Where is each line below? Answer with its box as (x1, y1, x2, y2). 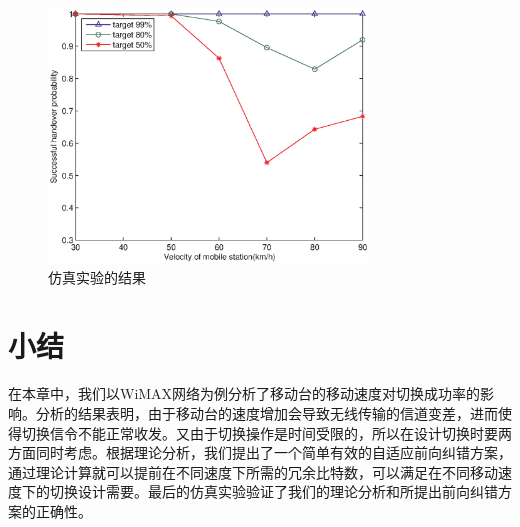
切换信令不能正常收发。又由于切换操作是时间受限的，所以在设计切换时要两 (21, 422, 512, 443)
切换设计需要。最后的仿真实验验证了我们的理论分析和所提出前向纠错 (49, 481, 498, 502)
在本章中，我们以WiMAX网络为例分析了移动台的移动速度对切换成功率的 (8, 383, 481, 404)
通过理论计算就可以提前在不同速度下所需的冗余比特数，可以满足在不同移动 (8, 461, 498, 482)
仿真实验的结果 (48, 266, 146, 287)
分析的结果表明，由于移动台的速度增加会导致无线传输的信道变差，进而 (35, 403, 498, 424)
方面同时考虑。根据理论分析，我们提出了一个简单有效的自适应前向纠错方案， (8, 442, 512, 463)
